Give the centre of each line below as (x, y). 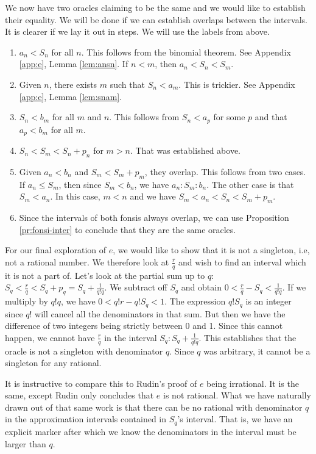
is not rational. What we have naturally (237, 395)
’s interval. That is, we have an (235, 419)
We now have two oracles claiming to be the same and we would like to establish (155, 7)
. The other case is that (250, 184)
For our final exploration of (56, 250)
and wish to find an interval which (242, 261)
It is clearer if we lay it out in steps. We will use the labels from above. (137, 31)
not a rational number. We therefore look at (87, 261)
